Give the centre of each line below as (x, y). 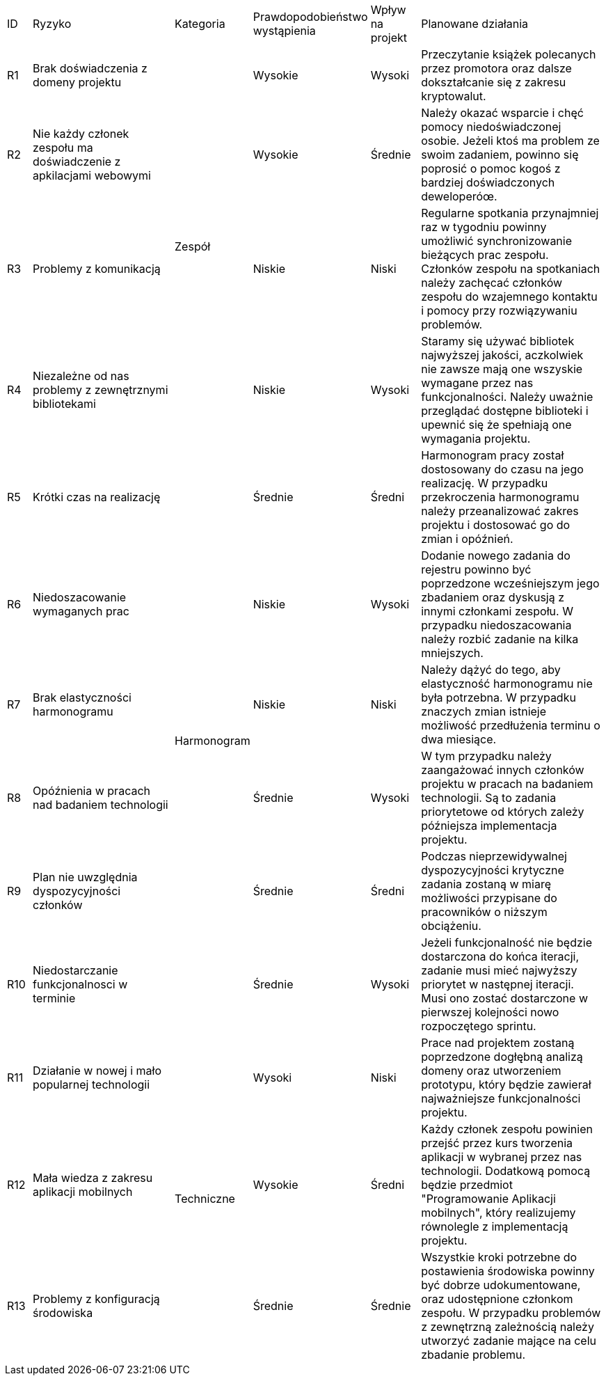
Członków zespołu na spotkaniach (511, 269)
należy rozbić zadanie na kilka (500, 639)
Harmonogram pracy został (493, 455)
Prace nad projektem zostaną (498, 1043)
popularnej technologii (91, 1084)
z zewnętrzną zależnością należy (508, 1327)
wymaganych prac (81, 611)
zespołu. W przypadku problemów (511, 1313)
